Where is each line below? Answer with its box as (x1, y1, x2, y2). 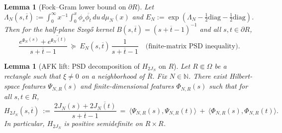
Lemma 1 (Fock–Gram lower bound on (4, 1, 126, 11)
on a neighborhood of (81, 71, 145, 81)
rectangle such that (4, 71, 61, 81)
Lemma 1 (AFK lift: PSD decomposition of (4, 60, 140, 71)
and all (199, 23, 221, 34)
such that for (209, 81, 248, 91)
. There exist (188, 71, 227, 81)
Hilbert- (229, 71, 253, 81)
